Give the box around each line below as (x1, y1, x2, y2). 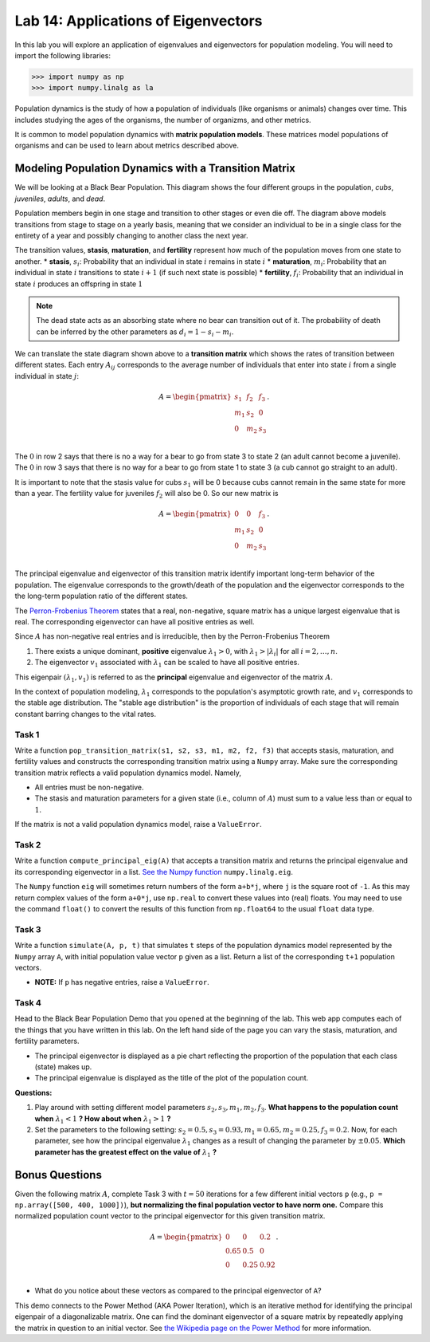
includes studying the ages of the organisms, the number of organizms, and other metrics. (14, 115, 311, 124)
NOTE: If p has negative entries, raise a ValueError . (34, 978, 210, 987)
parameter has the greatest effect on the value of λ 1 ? (34, 1147, 217, 1159)
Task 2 (14, 840, 41, 851)
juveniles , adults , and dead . (14, 194, 106, 203)
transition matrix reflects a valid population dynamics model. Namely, (14, 768, 242, 777)
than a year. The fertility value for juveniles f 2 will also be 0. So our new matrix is (14, 489, 279, 500)
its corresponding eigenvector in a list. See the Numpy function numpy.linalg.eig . (14, 867, 294, 876)
